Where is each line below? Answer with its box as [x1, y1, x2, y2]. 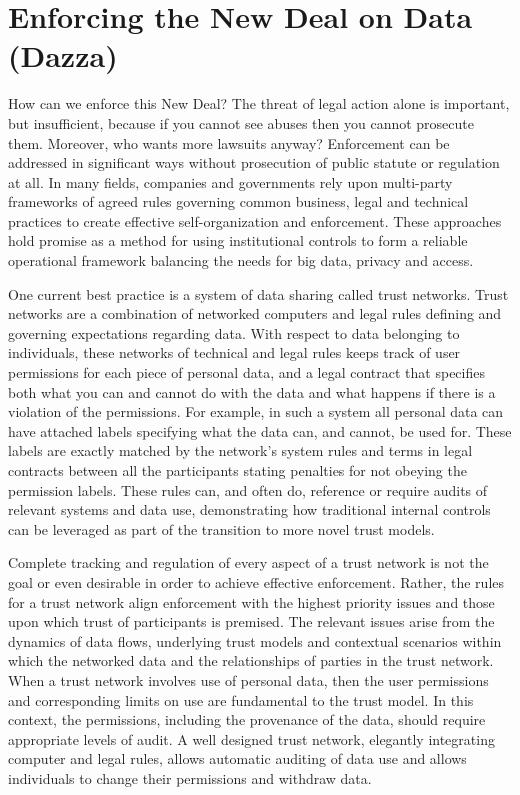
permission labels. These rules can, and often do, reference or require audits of [8, 479, 488, 500]
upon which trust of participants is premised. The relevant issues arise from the [8, 611, 495, 632]
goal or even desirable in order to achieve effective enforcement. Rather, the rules [8, 571, 505, 592]
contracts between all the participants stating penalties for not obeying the [8, 460, 467, 480]
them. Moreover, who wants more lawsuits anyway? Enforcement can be [8, 132, 450, 153]
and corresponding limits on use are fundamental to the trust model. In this [8, 689, 474, 710]
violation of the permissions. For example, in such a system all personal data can [8, 401, 504, 422]
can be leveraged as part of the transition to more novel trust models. [8, 518, 435, 539]
